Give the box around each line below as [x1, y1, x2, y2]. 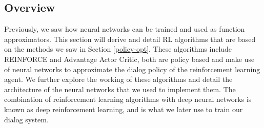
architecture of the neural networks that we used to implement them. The [4, 83, 236, 94]
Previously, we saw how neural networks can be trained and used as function [4, 24, 245, 34]
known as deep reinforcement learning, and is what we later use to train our [4, 103, 243, 114]
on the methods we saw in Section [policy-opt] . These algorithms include [4, 44, 232, 54]
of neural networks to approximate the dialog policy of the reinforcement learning [4, 63, 260, 74]
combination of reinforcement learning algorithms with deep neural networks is [4, 94, 252, 104]
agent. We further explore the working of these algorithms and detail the [4, 74, 233, 84]
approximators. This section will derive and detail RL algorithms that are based [4, 33, 256, 44]
